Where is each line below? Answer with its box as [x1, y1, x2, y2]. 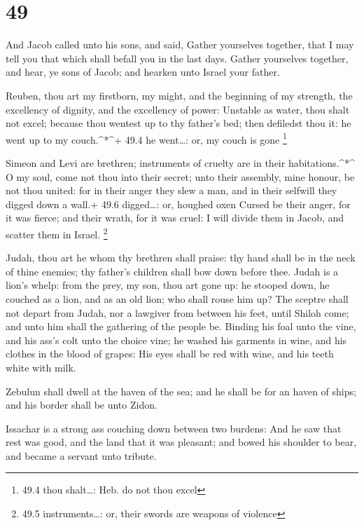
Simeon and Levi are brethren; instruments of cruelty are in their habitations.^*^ [6, 155, 355, 170]
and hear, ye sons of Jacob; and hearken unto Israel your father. [6, 64, 280, 79]
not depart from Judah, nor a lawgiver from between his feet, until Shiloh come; [6, 305, 349, 320]
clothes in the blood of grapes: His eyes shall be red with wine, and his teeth [6, 346, 334, 361]
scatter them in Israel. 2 [6, 224, 108, 241]
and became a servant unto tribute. [6, 448, 157, 463]
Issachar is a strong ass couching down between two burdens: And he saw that [6, 421, 342, 435]
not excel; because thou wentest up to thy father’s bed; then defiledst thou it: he [6, 116, 351, 130]
